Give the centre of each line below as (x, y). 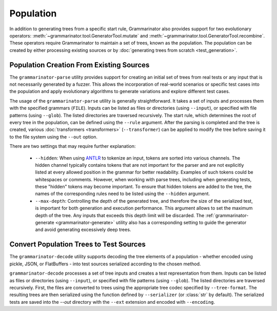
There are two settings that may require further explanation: (73, 146)
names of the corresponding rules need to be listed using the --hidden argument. (123, 194)
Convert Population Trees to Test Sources (77, 245)
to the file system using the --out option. (53, 137)
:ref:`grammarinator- (227, 215)
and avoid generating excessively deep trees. (83, 230)
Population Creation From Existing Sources (80, 65)
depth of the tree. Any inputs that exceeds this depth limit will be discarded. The (120, 215)
